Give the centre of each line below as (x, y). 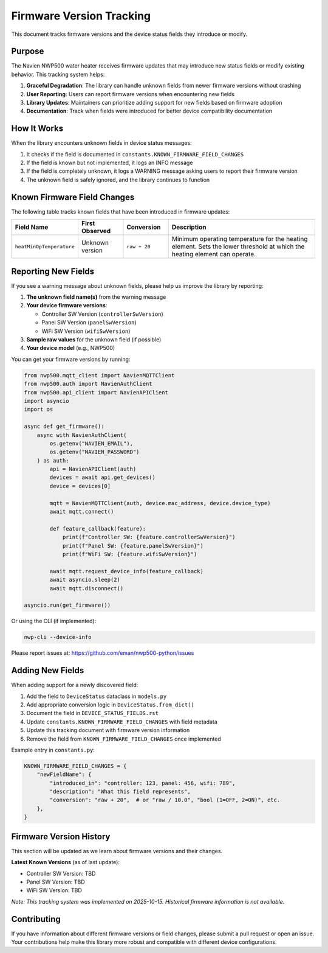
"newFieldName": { (64, 775)
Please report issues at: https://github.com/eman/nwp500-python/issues (103, 653)
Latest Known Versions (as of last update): (65, 862)
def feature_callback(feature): (97, 529)
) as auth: (53, 460)
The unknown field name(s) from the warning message (96, 297)
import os (39, 410)
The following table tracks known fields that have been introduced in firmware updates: (121, 211)
